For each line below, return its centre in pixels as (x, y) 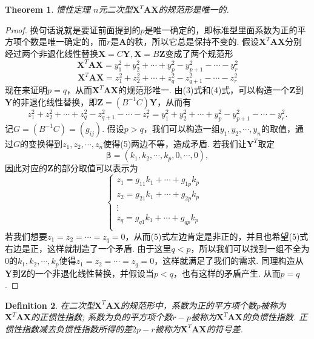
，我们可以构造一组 (182, 128)
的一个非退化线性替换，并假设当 (91, 273)
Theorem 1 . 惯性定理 (48, 9)
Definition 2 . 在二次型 (50, 305)
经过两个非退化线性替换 (52, 53)
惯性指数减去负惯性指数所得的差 (68, 328)
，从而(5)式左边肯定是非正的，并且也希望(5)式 (217, 236)
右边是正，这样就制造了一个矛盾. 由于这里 (88, 248)
